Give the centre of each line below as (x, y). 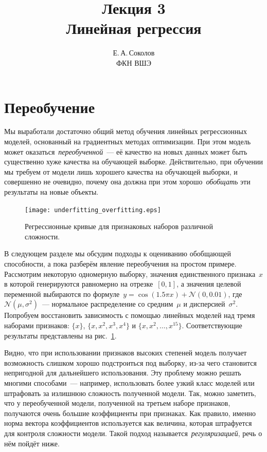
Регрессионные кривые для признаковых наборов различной (119, 226)
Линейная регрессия (134, 28)
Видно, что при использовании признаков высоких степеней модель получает (126, 353)
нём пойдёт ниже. (32, 443)
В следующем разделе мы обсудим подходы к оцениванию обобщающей (118, 253)
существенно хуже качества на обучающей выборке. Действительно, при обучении (133, 162)
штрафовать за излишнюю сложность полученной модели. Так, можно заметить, (130, 393)
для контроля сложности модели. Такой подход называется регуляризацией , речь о (133, 433)
